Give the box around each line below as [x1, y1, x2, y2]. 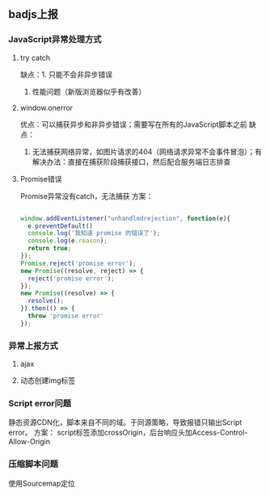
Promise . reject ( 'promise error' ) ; [19, 259, 137, 267]
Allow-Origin [8, 437, 51, 447]
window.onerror [19, 103, 74, 112]
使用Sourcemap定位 [8, 478, 75, 488]
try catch [19, 53, 51, 62]
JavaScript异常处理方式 [8, 34, 102, 45]
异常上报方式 [8, 340, 59, 351]
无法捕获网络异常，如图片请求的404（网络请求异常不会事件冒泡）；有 [32, 146, 263, 156]
